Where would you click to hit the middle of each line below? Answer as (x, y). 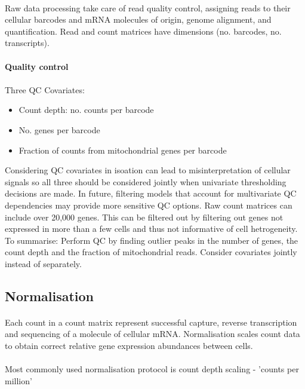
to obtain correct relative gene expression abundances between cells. (129, 346)
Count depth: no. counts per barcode (86, 110)
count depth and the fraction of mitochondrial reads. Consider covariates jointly (151, 252)
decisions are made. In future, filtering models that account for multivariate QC (151, 193)
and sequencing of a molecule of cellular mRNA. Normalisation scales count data (152, 334)
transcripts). (27, 43)
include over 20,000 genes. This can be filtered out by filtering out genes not (144, 217)
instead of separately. (43, 263)
